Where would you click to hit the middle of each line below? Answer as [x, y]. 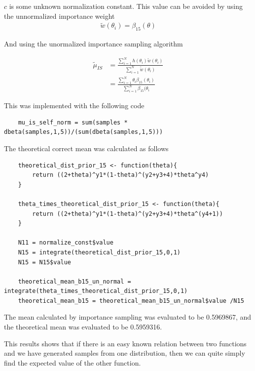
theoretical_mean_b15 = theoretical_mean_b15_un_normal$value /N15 [131, 301]
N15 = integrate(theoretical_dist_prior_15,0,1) [99, 252]
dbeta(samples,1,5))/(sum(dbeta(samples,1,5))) [84, 132]
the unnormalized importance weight [59, 16]
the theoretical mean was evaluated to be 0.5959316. [83, 327]
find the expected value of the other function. [73, 362]
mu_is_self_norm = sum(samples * [73, 122]
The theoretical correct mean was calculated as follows [86, 148]
